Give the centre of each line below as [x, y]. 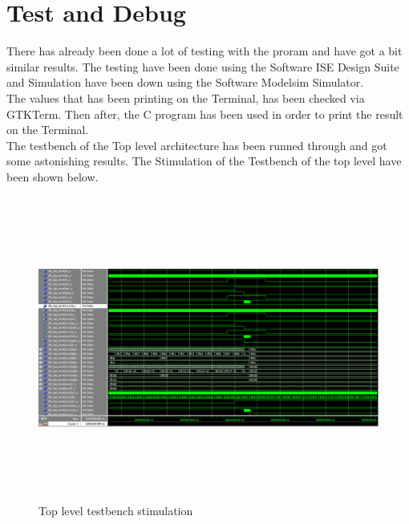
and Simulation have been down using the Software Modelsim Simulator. [185, 82]
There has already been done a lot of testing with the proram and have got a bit [204, 51]
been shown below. [53, 176]
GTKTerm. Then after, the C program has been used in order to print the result [205, 114]
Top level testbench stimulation [116, 510]
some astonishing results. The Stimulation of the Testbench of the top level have [204, 161]
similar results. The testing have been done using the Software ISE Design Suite [203, 66]
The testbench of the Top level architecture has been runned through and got [197, 145]
